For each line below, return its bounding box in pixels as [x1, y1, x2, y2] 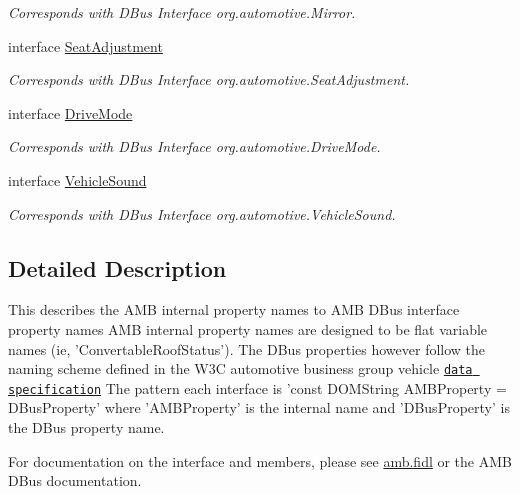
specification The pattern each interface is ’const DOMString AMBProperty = [8, 377, 507, 398]
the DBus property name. [8, 417, 165, 438]
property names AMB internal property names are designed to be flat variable [8, 318, 488, 339]
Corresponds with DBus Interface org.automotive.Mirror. [8, 2, 356, 22]
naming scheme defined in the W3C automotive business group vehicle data [8, 358, 473, 379]
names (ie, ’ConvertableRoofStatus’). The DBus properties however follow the [8, 338, 486, 359]
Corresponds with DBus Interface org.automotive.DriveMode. [8, 136, 381, 157]
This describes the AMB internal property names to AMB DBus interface [8, 299, 460, 320]
